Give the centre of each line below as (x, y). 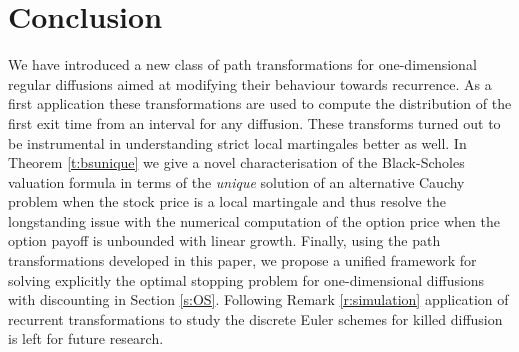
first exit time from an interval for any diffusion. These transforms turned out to (254, 122)
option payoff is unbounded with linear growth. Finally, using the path (224, 240)
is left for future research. (86, 338)
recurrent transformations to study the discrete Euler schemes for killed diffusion (255, 318)
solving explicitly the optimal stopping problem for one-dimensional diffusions (246, 279)
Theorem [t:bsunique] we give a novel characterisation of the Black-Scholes (236, 162)
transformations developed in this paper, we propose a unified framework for (242, 260)
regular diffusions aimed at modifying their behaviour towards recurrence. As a (250, 83)
